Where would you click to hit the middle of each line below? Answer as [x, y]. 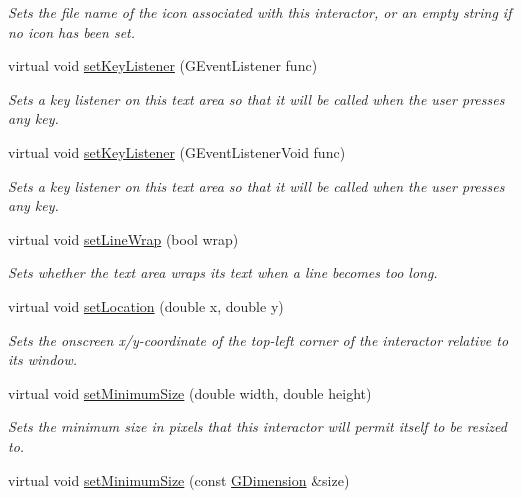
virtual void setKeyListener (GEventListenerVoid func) [177, 151]
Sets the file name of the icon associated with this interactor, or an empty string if [260, 12]
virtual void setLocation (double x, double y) [146, 305]
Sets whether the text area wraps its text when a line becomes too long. [223, 272]
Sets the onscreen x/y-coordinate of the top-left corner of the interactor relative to [258, 339]
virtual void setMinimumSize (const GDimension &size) [179, 479]
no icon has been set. [72, 31]
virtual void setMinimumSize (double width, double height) [190, 392]
